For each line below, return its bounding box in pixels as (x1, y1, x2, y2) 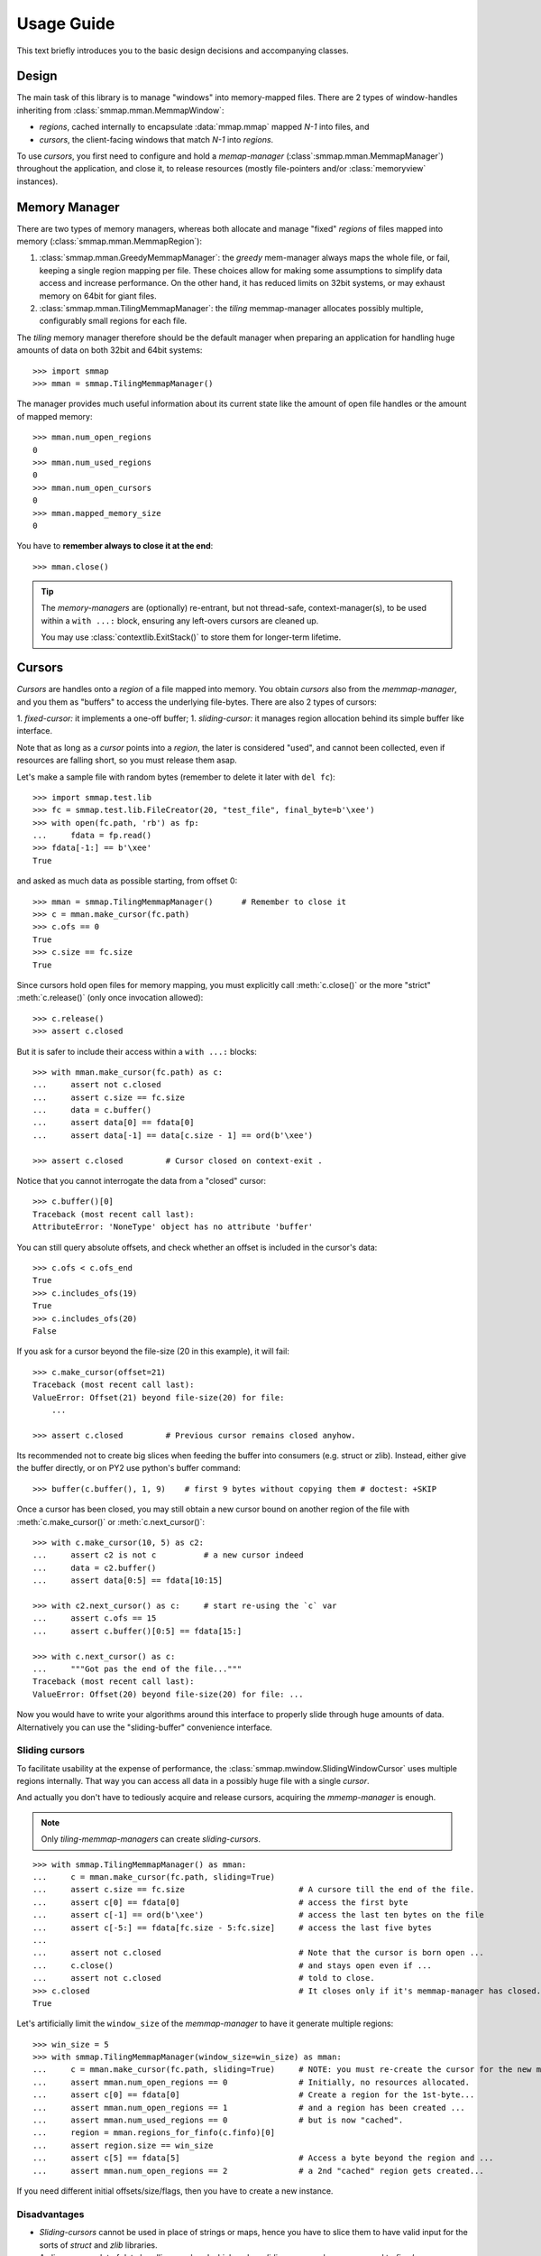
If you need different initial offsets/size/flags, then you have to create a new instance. (16, 2185, 334, 2196)
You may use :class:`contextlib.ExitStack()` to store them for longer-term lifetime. (41, 632, 342, 643)
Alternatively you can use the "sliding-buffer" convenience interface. (16, 1722, 272, 1733)
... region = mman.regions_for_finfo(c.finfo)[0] (32, 2128, 275, 2138)
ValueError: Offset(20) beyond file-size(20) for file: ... (32, 1688, 304, 1699)
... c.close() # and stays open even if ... (32, 1960, 433, 1971)
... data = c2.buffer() (32, 1562, 157, 1573)
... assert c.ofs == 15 (32, 1613, 157, 1623)
